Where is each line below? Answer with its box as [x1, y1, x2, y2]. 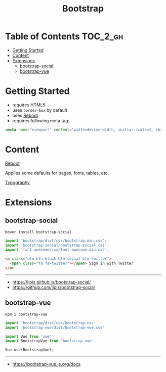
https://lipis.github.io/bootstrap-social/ [12, 279, 91, 285]
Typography [5, 179, 30, 186]
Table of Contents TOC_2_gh [5, 31, 124, 42]
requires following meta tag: [12, 117, 70, 124]
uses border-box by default [12, 107, 68, 113]
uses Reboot [12, 112, 38, 118]
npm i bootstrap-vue [5, 312, 48, 317]
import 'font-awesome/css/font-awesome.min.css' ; [5, 247, 110, 252]
